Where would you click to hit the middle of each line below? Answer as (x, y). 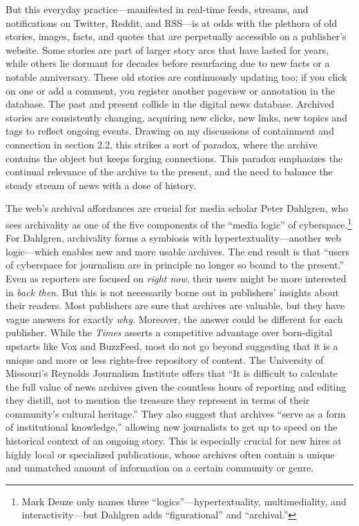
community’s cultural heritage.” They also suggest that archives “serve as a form (176, 413)
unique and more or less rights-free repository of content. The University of (165, 359)
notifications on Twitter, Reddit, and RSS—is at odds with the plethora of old (172, 22)
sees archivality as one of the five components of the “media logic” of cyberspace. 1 (179, 223)
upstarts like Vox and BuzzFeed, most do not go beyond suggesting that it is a (172, 345)
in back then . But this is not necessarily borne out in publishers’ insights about (172, 292)
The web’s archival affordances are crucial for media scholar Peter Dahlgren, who (177, 208)
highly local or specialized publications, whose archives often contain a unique (170, 454)
